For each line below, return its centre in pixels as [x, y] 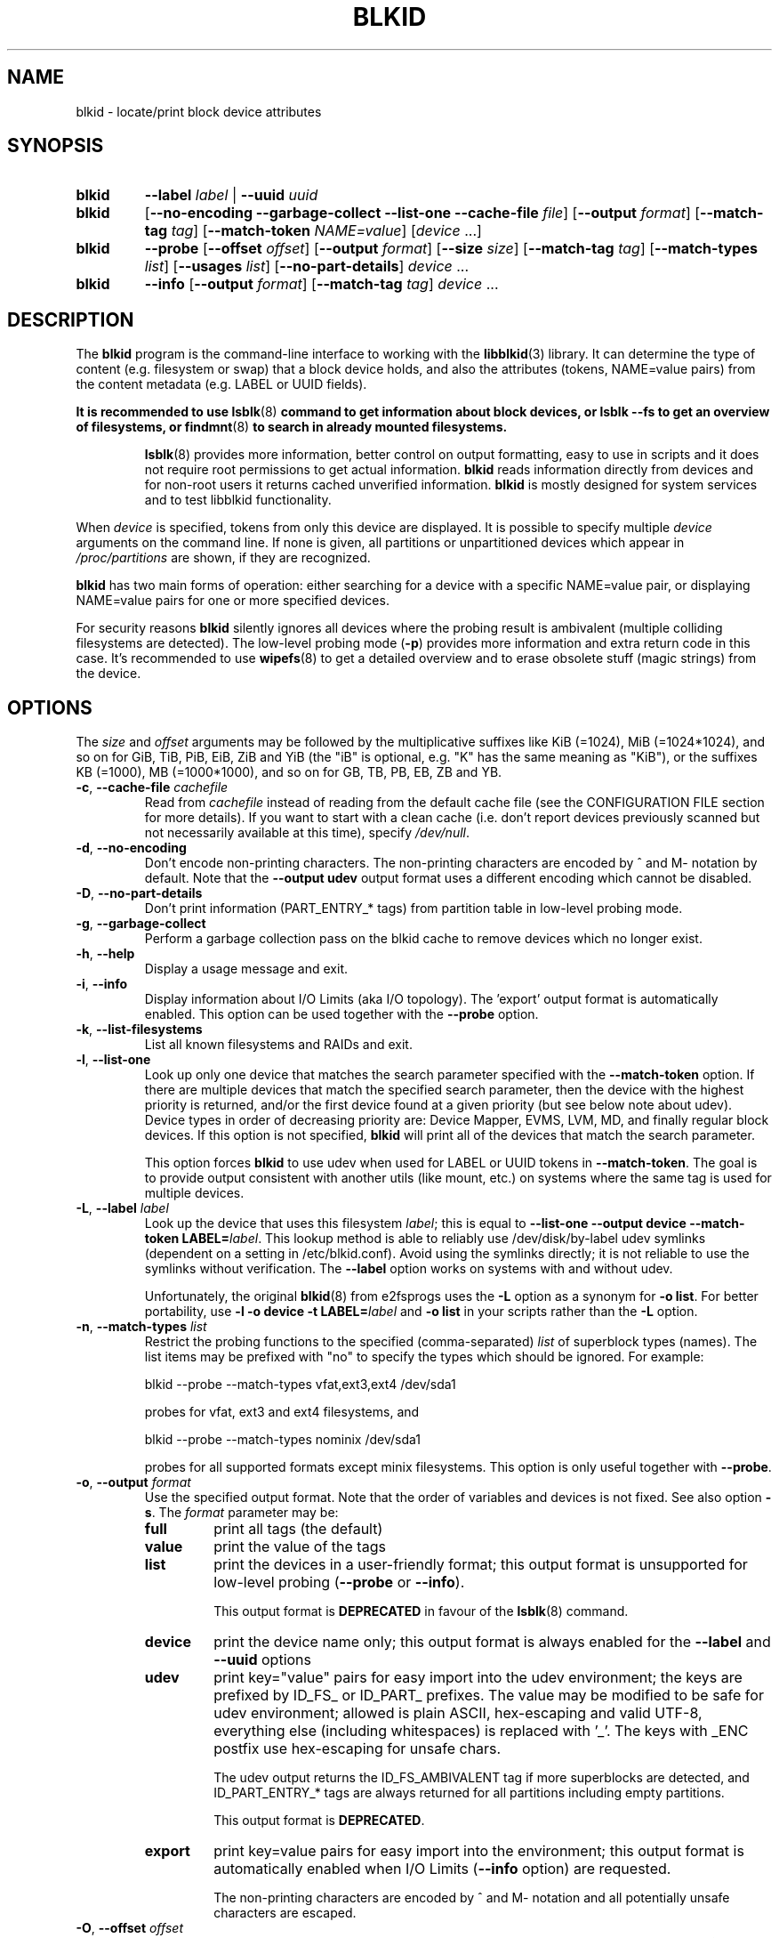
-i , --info [102, 984]
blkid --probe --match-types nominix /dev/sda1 [282, 1440]
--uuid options [262, 1660]
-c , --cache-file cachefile [152, 787]
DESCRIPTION [71, 319]
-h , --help [105, 954]
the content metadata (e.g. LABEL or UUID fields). [221, 384]
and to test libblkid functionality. [238, 500]
